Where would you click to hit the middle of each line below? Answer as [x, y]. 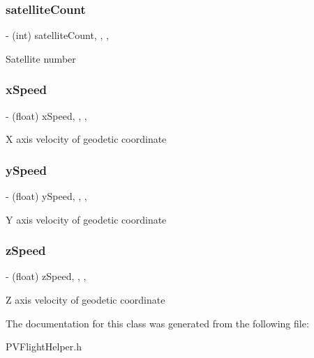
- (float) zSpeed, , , [46, 276]
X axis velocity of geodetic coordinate [86, 139]
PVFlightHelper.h [44, 347]
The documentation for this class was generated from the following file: [157, 323]
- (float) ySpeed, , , [46, 196]
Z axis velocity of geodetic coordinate [85, 300]
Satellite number [41, 58]
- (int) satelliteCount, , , [57, 35]
